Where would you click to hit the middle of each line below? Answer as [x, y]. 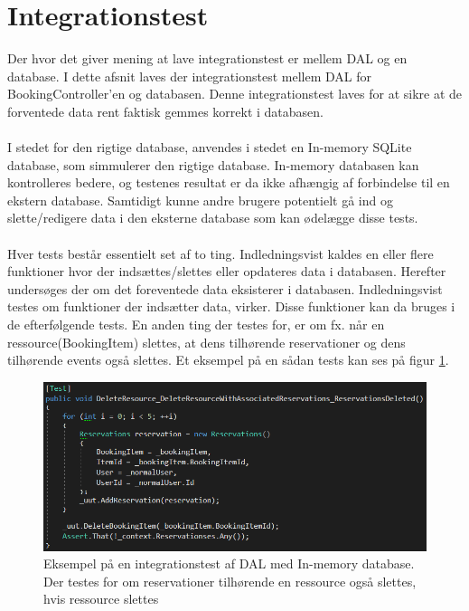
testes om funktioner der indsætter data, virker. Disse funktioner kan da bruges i [231, 306]
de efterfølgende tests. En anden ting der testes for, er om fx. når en [196, 325]
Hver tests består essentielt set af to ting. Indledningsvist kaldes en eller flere [220, 253]
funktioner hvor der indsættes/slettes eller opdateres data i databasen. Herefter [227, 271]
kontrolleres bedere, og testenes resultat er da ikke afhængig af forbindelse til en [229, 182]
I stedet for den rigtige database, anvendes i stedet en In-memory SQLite [210, 147]
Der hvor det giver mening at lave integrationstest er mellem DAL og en [207, 58]
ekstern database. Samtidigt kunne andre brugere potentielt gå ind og [200, 200]
